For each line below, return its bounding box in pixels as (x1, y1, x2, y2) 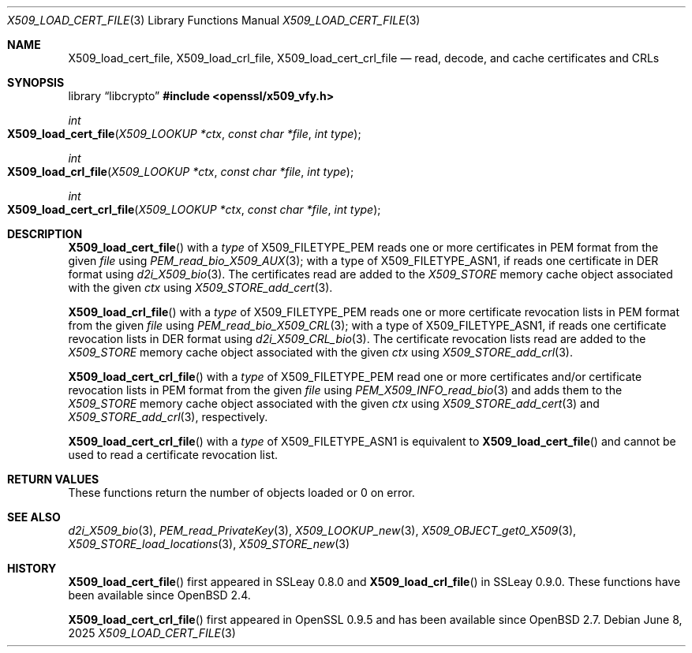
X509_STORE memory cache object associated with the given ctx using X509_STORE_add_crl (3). (68, 345, 573, 359)
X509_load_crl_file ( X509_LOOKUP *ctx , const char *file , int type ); (7, 165, 354, 178)
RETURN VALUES (7, 472, 99, 486)
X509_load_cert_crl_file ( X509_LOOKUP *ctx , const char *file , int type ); (7, 203, 381, 216)
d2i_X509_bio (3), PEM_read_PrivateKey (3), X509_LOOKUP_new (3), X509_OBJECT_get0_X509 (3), (68, 524, 577, 537)
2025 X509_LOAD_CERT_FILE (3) (68, 626, 236, 640)
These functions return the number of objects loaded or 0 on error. (68, 486, 415, 499)
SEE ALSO (7, 510, 61, 524)
